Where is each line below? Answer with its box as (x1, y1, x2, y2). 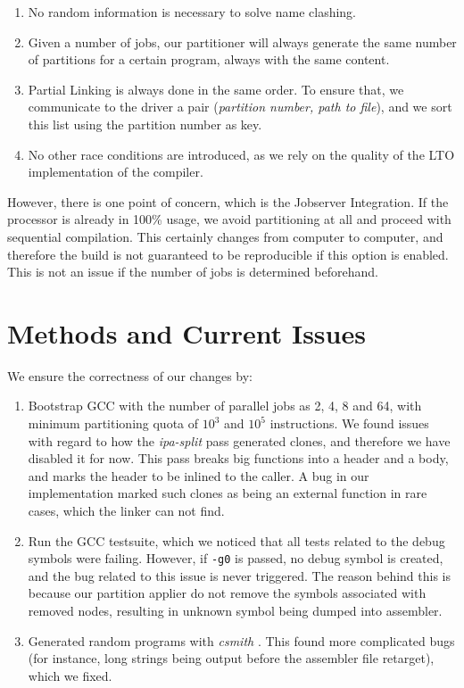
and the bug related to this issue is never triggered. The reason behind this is (28, 566, 452, 584)
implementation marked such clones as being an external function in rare (28, 484, 427, 502)
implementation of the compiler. (28, 162, 203, 181)
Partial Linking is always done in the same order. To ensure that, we (28, 79, 404, 98)
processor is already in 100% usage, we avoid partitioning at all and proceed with (7, 210, 452, 228)
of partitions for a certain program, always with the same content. (28, 50, 390, 69)
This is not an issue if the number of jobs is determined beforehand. (7, 262, 378, 281)
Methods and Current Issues (7, 314, 366, 351)
